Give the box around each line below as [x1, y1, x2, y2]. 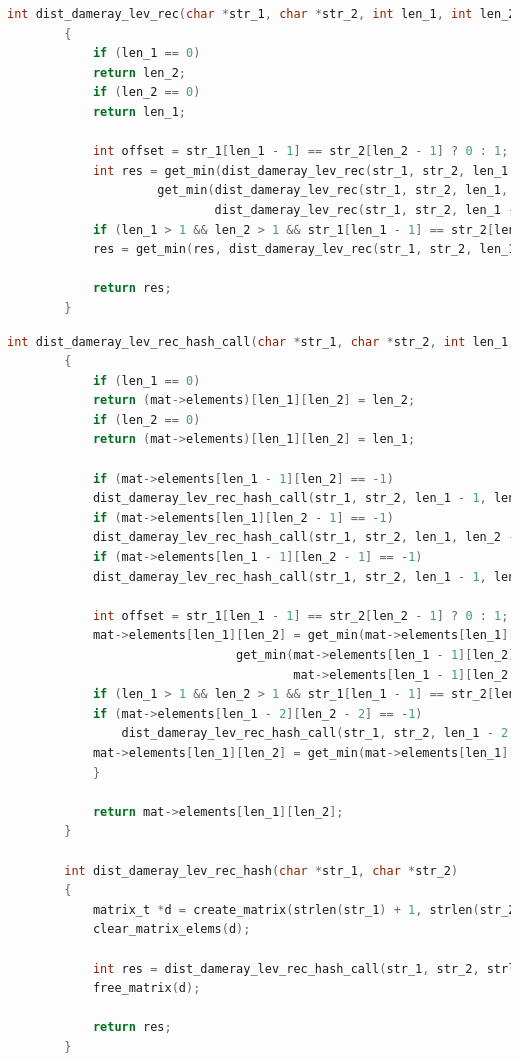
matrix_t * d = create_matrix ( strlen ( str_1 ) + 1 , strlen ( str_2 [92, 902, 516, 917]
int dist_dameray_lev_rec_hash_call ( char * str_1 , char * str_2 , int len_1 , [7, 334, 516, 349]
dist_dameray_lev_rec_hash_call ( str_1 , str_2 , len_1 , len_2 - [92, 530, 516, 545]
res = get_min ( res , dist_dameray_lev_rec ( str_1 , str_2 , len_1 [92, 242, 516, 257]
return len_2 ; [92, 65, 186, 80]
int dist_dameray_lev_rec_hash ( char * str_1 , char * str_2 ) [64, 863, 459, 878]
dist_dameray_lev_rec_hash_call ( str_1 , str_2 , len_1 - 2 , [121, 726, 516, 741]
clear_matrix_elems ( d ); [92, 922, 251, 937]
